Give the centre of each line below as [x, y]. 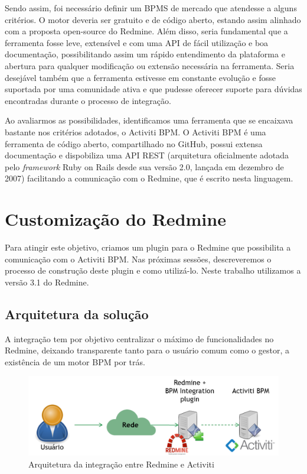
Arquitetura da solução [77, 314]
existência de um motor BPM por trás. [75, 361]
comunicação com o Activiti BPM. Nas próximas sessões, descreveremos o [138, 259]
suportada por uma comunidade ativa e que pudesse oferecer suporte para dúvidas [153, 89]
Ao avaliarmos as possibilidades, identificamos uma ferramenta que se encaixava [149, 120]
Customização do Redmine [115, 219]
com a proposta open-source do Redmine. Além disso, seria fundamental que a [146, 31]
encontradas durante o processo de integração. [88, 100]
